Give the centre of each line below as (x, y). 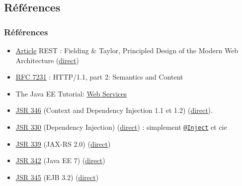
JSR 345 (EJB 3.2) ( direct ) (57, 177)
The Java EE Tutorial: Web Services (71, 93)
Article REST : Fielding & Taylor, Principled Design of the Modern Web (127, 50)
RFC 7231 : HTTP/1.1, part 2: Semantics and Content (99, 77)
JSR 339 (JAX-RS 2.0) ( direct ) (63, 143)
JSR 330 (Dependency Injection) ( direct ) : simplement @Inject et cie (121, 127)
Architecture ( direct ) (47, 60)
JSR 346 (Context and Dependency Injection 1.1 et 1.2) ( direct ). (114, 110)
